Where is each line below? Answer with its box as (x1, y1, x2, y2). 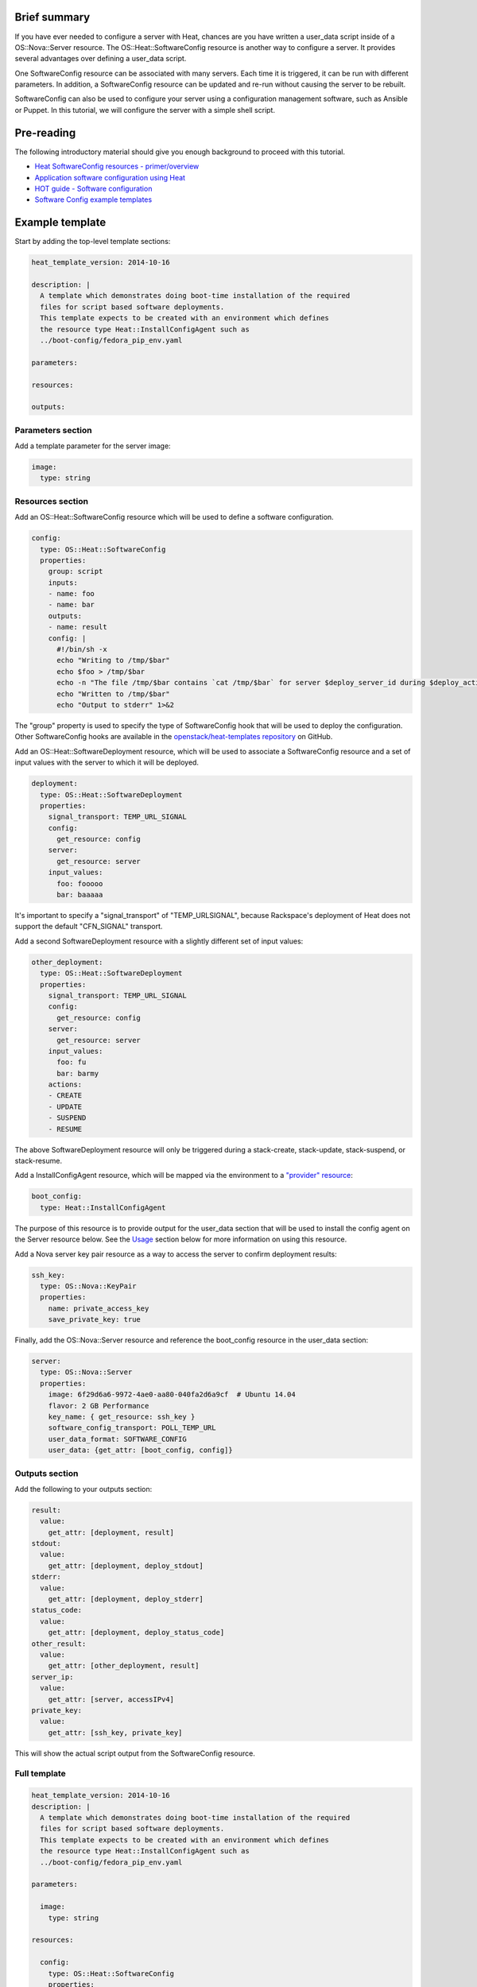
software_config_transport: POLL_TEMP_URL (48, 1423, 216, 1432)
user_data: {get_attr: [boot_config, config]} (48, 1446, 234, 1454)
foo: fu (56, 1058, 87, 1067)
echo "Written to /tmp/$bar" (56, 689, 170, 699)
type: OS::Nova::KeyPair (40, 1281, 137, 1291)
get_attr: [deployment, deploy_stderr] (48, 1594, 204, 1604)
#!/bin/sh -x (56, 645, 107, 654)
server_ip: (31, 1672, 74, 1681)
